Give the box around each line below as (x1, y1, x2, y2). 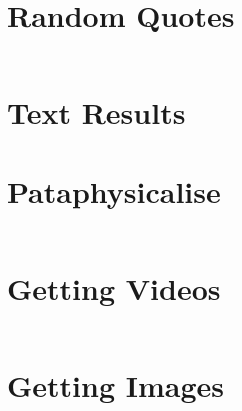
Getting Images (7, 364, 225, 405)
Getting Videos (7, 267, 221, 308)
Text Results (7, 92, 186, 133)
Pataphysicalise (7, 170, 221, 211)
